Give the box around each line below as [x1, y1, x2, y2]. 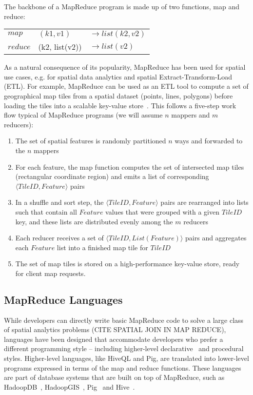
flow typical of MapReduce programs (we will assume [4, 110, 163, 120]
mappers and [171, 110, 210, 120]
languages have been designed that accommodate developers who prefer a [4, 334, 223, 344]
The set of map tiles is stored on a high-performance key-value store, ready [15, 258, 240, 269]
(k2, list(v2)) [38, 41, 82, 53]
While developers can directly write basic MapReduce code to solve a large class [4, 315, 244, 325]
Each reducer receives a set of [15, 233, 104, 243]
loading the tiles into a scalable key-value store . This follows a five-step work [4, 100, 236, 110]
